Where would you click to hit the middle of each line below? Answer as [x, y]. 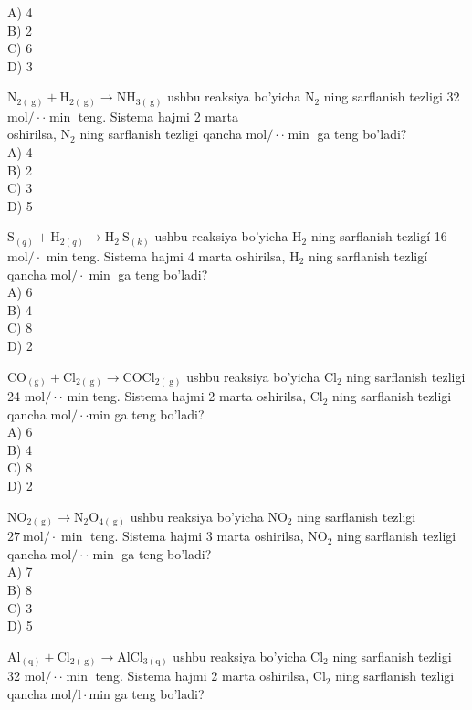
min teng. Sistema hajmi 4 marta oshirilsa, [166, 255]
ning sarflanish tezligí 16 [379, 236]
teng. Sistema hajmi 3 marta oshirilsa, [197, 536]
